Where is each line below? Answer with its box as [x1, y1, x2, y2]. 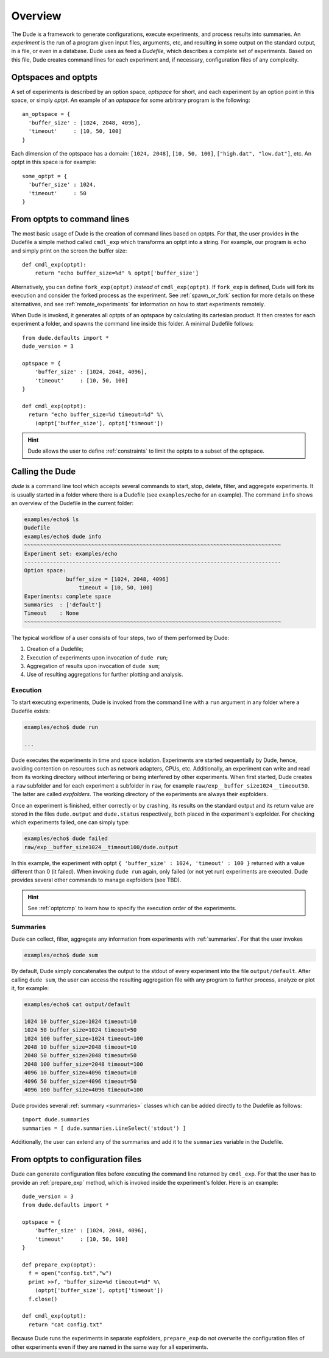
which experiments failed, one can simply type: [11, 819, 130, 826]
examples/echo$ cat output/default [24, 1001, 130, 1008]
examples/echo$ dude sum [24, 952, 99, 959]
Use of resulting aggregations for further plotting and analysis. [26, 671, 183, 678]
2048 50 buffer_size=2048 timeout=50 [24, 1052, 137, 1059]
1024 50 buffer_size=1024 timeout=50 [24, 1027, 137, 1033]
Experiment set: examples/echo [24, 550, 118, 557]
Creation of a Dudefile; [26, 645, 83, 653]
